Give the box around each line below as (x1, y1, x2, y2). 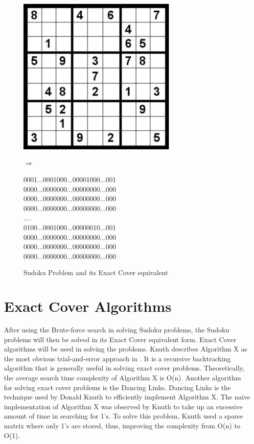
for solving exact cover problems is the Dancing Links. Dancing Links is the (4, 382, 231, 392)
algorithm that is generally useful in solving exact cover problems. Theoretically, (4, 363, 245, 373)
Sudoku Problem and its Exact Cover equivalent (23, 267, 168, 278)
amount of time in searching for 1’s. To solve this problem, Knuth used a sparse (4, 411, 243, 421)
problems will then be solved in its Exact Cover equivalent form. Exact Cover (4, 334, 236, 344)
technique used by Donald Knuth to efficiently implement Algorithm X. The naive (4, 392, 251, 402)
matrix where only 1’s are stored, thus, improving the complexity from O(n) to (4, 420, 241, 430)
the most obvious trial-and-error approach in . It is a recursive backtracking (4, 353, 231, 363)
